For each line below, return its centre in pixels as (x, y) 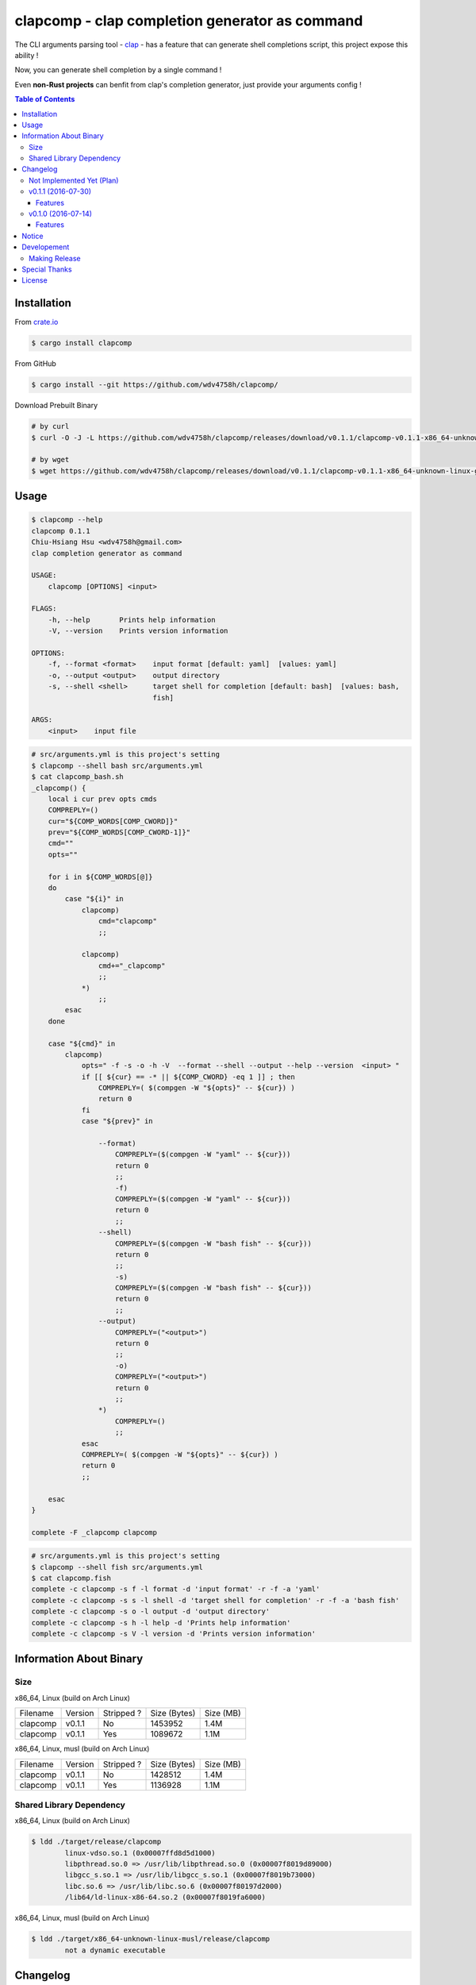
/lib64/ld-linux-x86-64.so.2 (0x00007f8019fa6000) (165, 1897)
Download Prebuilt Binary (56, 406)
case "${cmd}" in (82, 1043)
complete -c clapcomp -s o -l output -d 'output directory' (151, 1611)
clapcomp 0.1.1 (61, 531)
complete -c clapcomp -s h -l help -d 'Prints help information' (161, 1623)
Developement (46, 247)
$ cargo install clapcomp (82, 343)
